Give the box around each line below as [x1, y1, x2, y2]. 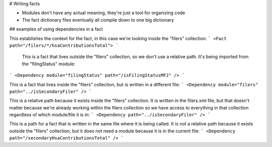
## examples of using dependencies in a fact [9, 26, 103, 32]
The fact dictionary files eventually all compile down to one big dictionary [22, 17, 174, 23]
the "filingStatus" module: [22, 61, 76, 67]
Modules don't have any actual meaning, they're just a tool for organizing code [22, 10, 185, 16]
